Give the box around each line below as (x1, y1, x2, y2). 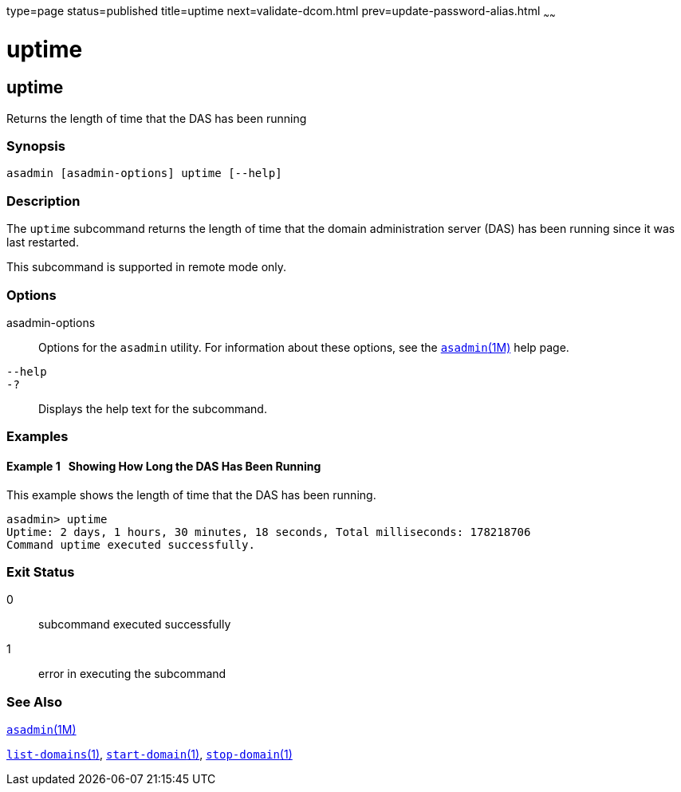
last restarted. (6, 235, 79, 250)
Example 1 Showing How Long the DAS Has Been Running (6, 459, 321, 473)
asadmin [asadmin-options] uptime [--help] (6, 167, 282, 180)
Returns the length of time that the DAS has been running (6, 111, 307, 125)
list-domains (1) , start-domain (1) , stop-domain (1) (6, 747, 293, 762)
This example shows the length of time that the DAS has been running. (6, 487, 376, 502)
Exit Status (6, 563, 75, 580)
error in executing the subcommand (38, 667, 226, 681)
